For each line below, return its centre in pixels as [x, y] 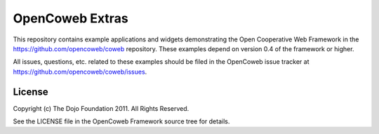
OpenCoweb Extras [71, 18]
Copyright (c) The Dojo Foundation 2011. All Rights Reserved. [101, 108]
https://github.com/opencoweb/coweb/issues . [80, 72]
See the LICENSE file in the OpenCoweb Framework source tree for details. [121, 121]
